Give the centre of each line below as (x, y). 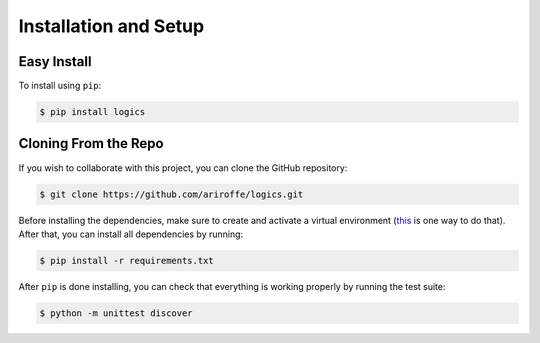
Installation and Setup (111, 26)
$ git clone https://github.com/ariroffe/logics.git (171, 194)
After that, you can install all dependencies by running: (131, 234)
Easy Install (55, 61)
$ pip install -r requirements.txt (126, 260)
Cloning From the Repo (91, 143)
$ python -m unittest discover (116, 313)
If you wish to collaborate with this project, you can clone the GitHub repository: (183, 167)
